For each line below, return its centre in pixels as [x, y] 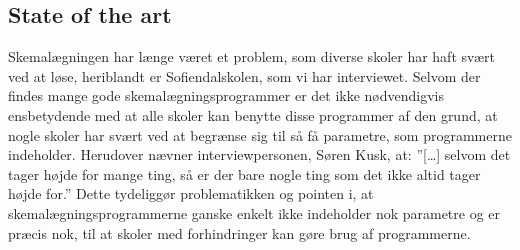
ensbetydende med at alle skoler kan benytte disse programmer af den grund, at [253, 114]
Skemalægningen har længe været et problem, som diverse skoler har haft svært [252, 56]
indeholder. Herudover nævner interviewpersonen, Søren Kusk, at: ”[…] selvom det [259, 154]
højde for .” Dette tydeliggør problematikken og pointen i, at [191, 193]
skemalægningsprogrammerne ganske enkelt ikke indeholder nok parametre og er [254, 212]
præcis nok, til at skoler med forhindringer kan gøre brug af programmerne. [239, 232]
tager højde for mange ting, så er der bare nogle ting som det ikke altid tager [244, 173]
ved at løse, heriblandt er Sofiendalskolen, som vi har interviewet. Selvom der [244, 75]
